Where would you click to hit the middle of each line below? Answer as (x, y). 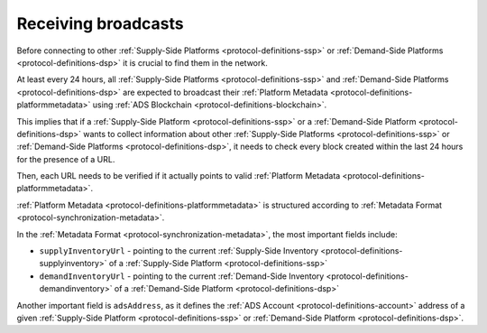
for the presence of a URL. (66, 159)
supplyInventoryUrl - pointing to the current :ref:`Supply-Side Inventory (179, 251)
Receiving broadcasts (100, 23)
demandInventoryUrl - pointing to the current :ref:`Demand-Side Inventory (182, 276)
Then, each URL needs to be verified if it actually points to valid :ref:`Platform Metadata (179, 176)
